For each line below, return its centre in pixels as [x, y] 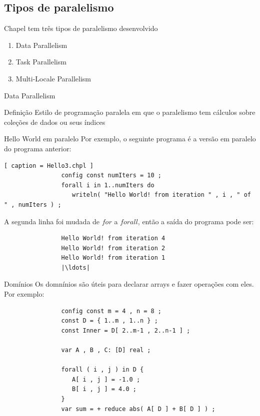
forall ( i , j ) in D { [102, 370]
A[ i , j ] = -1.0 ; [106, 379]
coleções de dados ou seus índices [55, 122]
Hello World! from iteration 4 [113, 238]
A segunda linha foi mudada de [52, 221]
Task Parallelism [41, 62]
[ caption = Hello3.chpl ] [49, 166]
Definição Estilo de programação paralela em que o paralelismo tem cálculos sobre [130, 112]
